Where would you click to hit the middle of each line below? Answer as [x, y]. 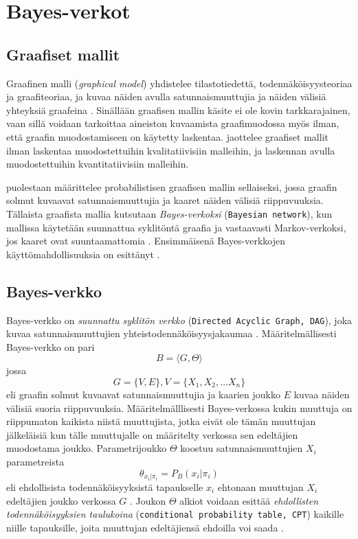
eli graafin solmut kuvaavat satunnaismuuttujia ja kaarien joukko [143, 394]
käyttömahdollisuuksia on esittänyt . [83, 254]
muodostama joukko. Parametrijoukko [87, 448]
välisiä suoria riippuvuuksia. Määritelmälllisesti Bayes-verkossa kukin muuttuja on [179, 408]
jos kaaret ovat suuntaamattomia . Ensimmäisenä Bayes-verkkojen [146, 241]
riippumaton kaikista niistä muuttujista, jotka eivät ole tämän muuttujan [161, 421]
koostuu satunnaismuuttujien [242, 448]
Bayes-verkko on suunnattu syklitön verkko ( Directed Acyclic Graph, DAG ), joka [179, 320]
